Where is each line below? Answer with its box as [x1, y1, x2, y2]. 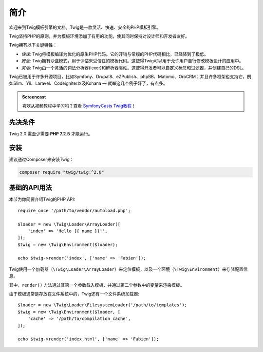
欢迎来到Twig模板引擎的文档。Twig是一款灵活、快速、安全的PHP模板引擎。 [9, 24, 161, 30]
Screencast [22, 94, 46, 100]
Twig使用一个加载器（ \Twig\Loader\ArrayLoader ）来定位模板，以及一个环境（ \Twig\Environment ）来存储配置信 [9, 266, 248, 272]
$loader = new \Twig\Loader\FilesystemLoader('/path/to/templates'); [18, 302, 188, 308]
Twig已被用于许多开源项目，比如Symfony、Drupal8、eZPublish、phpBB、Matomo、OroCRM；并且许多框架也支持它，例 [9, 74, 252, 79]
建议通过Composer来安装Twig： [9, 156, 74, 162]
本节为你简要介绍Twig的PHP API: [9, 196, 75, 202]
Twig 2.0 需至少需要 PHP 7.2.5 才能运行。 [9, 130, 93, 136]
